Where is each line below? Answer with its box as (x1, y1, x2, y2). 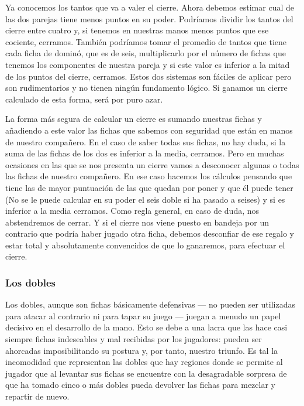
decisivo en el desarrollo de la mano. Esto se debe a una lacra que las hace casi (5, 321, 288, 333)
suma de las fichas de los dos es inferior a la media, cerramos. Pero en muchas (5, 147, 284, 159)
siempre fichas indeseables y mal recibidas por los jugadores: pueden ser (5, 333, 262, 345)
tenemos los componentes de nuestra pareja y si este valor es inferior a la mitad (5, 58, 290, 70)
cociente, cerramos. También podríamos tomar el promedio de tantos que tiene (5, 35, 287, 47)
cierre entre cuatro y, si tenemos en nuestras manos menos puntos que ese (5, 24, 269, 36)
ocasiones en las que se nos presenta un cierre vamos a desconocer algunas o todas (5, 158, 299, 170)
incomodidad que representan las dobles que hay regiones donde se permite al (5, 356, 283, 368)
